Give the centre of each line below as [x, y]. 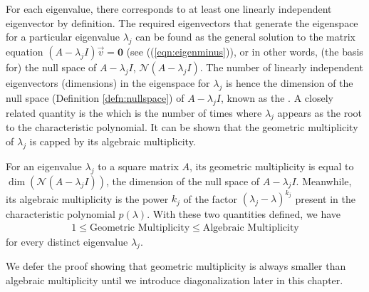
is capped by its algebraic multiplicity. [113, 141]
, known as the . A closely [277, 97]
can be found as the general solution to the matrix [245, 37]
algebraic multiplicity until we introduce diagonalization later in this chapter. [175, 280]
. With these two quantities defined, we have [244, 214]
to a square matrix [138, 166]
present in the [325, 198]
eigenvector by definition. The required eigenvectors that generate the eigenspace [182, 22]
